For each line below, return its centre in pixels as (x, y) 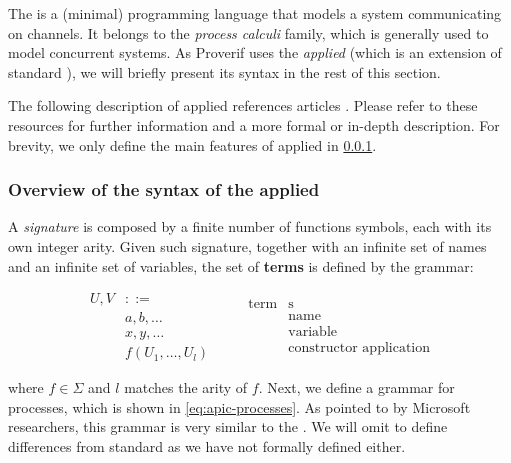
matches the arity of (186, 387)
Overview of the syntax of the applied (164, 189)
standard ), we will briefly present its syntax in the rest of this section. (224, 71)
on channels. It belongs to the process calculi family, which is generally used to (248, 32)
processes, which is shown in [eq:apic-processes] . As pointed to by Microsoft (239, 406)
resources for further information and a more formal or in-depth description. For (254, 124)
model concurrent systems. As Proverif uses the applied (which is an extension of (255, 52)
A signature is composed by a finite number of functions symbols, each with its (250, 226)
